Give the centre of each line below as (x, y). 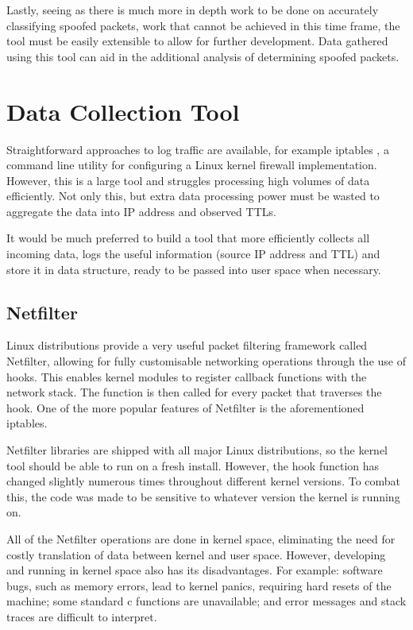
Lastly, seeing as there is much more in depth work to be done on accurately (193, 10)
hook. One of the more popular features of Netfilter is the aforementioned (185, 407)
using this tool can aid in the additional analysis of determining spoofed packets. (203, 56)
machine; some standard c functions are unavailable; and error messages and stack (206, 601)
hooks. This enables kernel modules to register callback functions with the (187, 376)
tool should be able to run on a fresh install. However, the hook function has (193, 465)
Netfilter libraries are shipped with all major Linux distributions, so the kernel (197, 450)
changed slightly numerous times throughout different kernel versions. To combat (204, 481)
